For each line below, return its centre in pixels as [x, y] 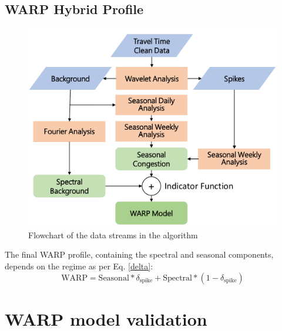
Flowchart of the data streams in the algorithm [113, 234]
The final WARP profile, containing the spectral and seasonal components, [139, 254]
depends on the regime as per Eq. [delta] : [79, 266]
